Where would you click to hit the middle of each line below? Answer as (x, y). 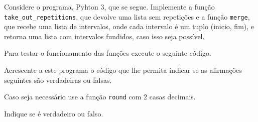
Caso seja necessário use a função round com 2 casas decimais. (100, 97)
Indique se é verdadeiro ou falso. (54, 113)
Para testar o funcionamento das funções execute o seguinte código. (108, 53)
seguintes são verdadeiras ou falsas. (58, 80)
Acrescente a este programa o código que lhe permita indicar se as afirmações (123, 70)
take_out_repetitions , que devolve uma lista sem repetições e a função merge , (127, 16)
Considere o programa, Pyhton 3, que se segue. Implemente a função (109, 7)
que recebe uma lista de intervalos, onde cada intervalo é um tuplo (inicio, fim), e (129, 26)
